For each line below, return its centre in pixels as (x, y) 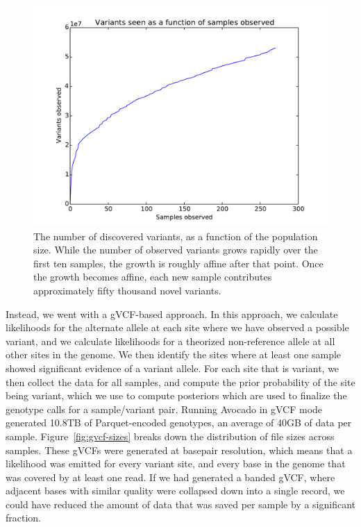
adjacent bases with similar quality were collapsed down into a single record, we (175, 491)
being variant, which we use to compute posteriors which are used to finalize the (176, 395)
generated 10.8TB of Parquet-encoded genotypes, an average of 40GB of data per (179, 423)
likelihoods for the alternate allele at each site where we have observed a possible (177, 327)
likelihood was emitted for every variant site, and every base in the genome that (176, 463)
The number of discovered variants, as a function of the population (176, 236)
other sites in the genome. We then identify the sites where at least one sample (174, 354)
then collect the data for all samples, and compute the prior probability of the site (180, 382)
